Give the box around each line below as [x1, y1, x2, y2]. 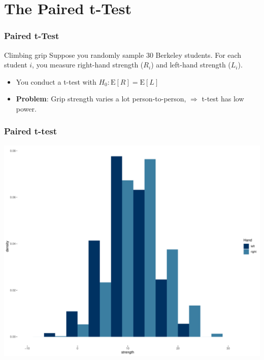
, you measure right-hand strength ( [32, 59, 144, 70]
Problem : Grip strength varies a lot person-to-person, [16, 93, 186, 104]
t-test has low [202, 93, 244, 104]
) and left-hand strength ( [151, 59, 231, 70]
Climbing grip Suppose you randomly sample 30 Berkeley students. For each [4, 49, 242, 60]
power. [16, 103, 37, 114]
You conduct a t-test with [16, 76, 96, 87]
